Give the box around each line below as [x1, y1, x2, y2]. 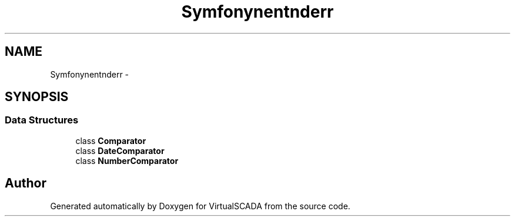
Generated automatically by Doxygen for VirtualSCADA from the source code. [50, 200, 350, 211]
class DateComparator [75, 145, 165, 156]
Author [5, 176, 46, 191]
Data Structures [5, 114, 79, 126]
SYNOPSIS [5, 89, 69, 105]
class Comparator [75, 135, 146, 146]
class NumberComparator [75, 155, 179, 166]
